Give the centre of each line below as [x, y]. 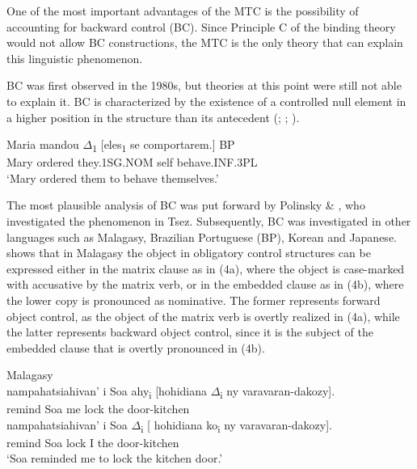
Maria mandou [43, 144]
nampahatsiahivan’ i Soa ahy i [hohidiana [107, 392]
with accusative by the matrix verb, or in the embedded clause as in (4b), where [205, 284]
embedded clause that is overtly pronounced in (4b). [136, 347]
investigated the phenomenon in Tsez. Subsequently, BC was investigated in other [209, 221]
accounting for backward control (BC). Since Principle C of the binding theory [201, 26]
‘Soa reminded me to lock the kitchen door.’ [115, 458]
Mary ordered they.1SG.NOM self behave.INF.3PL [132, 162]
